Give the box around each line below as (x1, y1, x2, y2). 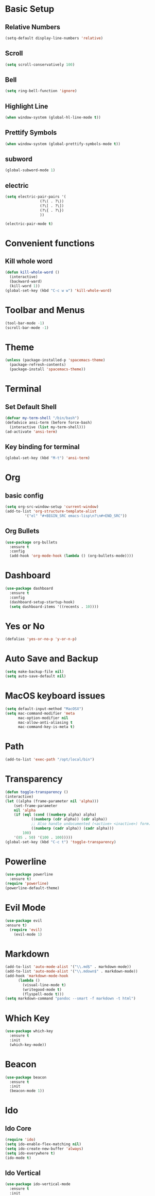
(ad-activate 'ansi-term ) (5, 429, 57, 434)
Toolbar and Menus (5, 304, 85, 316)
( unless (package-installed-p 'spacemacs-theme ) (5, 358, 105, 363)
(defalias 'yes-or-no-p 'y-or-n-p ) (5, 637, 77, 642)
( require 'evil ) (9, 927, 42, 932)
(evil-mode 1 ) (14, 932, 42, 937)
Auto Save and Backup (5, 653, 99, 664)
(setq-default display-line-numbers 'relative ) (5, 36, 103, 40)
